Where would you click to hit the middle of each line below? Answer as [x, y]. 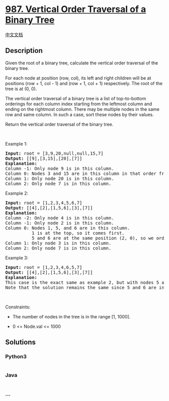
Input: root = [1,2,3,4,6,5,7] [44, 267]
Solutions [21, 342]
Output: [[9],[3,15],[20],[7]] [44, 158]
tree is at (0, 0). [21, 89]
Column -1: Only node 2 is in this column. [60, 223]
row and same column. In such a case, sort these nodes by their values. [80, 114]
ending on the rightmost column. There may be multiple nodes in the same [82, 109]
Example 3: [17, 257]
